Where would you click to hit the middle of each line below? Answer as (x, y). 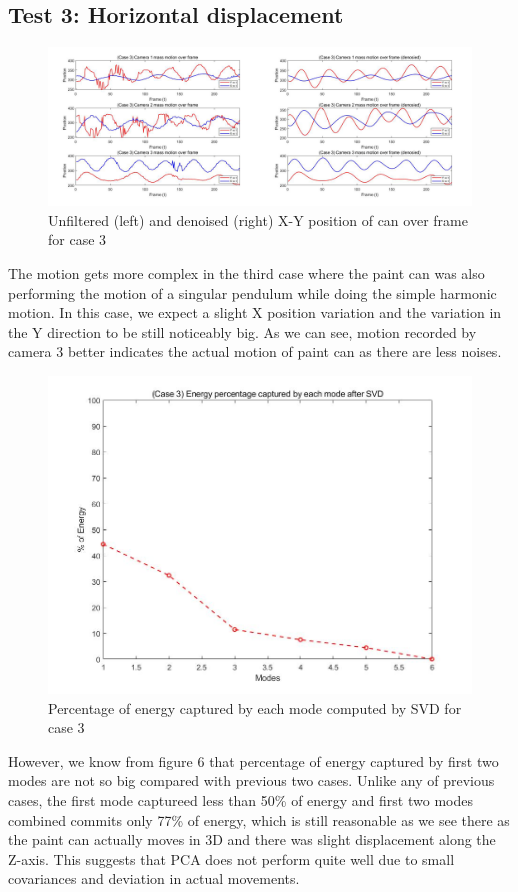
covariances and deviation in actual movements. (154, 878)
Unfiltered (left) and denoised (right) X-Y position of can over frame (258, 219)
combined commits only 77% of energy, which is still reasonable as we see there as (259, 819)
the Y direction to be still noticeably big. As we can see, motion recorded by (242, 331)
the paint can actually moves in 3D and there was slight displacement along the (252, 839)
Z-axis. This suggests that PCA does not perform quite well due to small (231, 858)
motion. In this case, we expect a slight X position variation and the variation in (255, 312)
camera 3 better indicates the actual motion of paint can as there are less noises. (255, 351)
